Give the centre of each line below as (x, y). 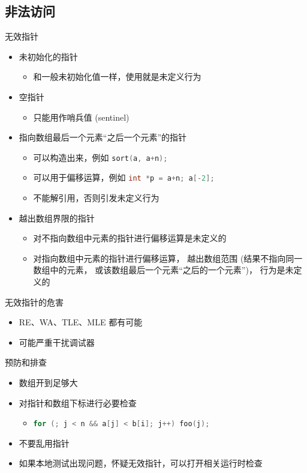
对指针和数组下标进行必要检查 (78, 402)
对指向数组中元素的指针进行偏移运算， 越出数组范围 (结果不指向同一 (168, 258)
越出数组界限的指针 (57, 218)
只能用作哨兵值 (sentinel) (81, 117)
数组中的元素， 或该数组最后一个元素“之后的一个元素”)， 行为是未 (163, 270)
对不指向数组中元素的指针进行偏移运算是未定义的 (130, 238)
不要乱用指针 (44, 443)
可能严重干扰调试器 (57, 342)
